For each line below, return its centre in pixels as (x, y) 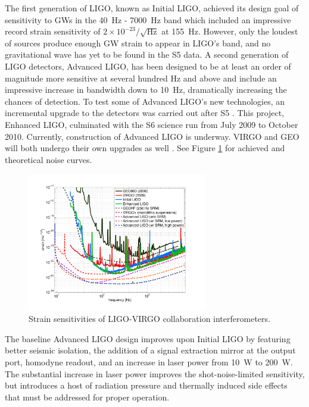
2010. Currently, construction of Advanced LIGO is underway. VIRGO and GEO (152, 136)
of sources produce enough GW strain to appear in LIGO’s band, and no (138, 43)
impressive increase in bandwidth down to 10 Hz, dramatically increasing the (146, 90)
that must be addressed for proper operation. (87, 397)
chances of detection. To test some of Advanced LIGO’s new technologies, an (145, 101)
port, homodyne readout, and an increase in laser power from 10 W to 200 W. (149, 361)
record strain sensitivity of (53, 31)
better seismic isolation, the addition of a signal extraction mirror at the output (150, 350)
